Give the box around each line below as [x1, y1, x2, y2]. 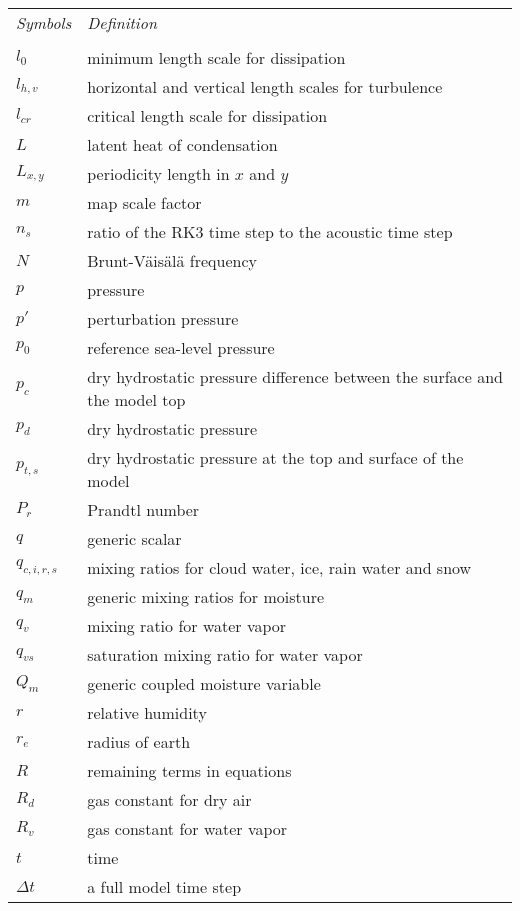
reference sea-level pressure [87, 336, 275, 359]
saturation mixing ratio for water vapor [87, 643, 363, 666]
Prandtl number [87, 498, 200, 521]
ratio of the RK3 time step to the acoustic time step [87, 220, 453, 243]
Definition [87, 11, 157, 34]
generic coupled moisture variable [87, 672, 321, 695]
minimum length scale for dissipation [87, 46, 346, 69]
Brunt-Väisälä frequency [87, 249, 257, 272]
